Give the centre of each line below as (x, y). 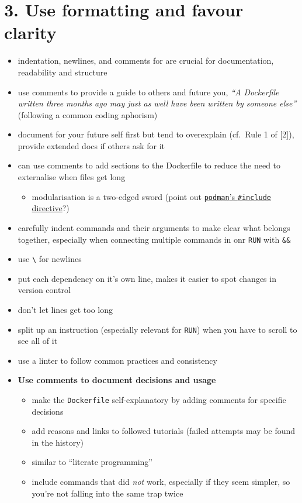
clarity (30, 32)
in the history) (58, 442)
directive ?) (51, 208)
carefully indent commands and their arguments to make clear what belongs (154, 227)
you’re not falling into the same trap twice (107, 493)
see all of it (38, 341)
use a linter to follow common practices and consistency (117, 360)
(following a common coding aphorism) (88, 114)
